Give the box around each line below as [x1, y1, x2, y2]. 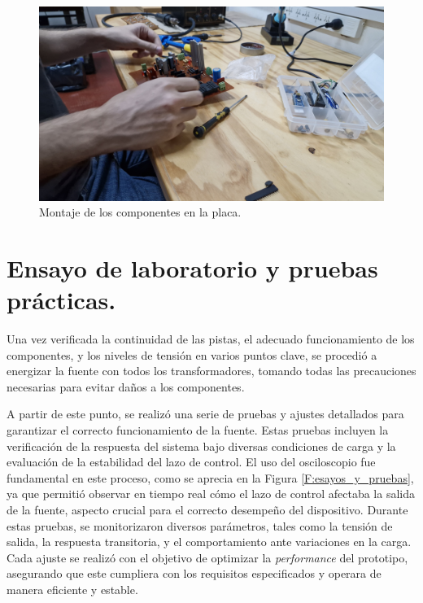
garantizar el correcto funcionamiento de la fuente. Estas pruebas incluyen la [7, 421, 389, 438]
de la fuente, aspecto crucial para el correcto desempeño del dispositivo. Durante [7, 500, 408, 518]
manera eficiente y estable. [7, 580, 138, 597]
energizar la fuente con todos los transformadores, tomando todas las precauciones [7, 362, 416, 379]
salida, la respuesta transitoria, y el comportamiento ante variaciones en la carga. [7, 533, 412, 550]
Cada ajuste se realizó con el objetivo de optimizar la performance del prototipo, [7, 548, 408, 566]
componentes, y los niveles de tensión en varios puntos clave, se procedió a [7, 346, 377, 363]
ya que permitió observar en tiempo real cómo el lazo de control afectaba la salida [7, 485, 415, 502]
